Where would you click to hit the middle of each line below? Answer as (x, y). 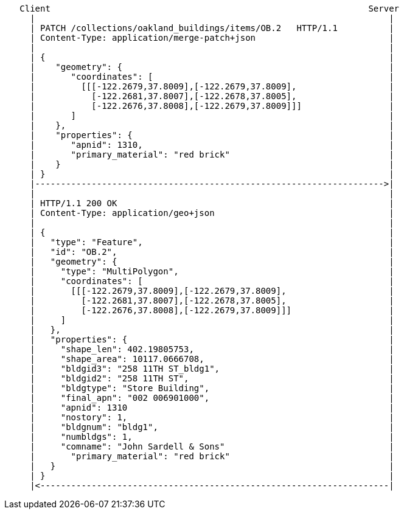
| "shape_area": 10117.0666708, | (212, 359)
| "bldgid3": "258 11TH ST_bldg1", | (212, 369)
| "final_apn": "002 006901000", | (212, 398)
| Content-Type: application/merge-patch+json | (212, 38)
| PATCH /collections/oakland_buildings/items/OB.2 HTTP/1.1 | (212, 28)
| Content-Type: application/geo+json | (212, 213)
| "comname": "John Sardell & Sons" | (212, 446)
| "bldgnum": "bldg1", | (212, 427)
